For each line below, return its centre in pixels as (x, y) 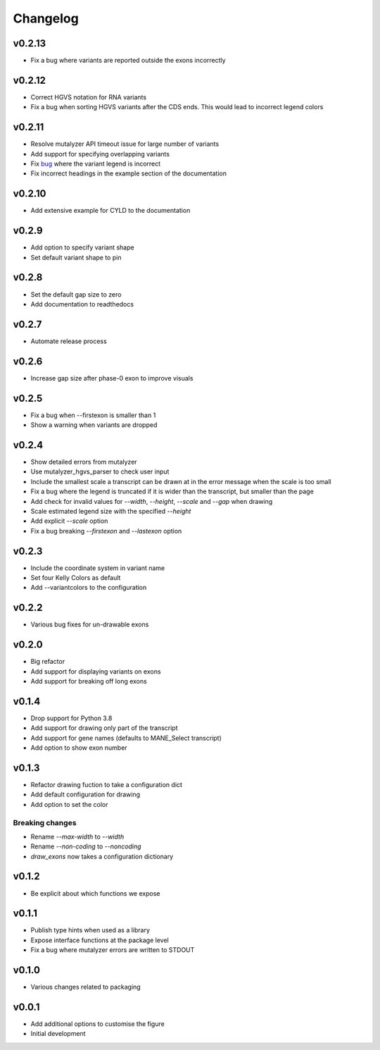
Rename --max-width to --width (77, 836)
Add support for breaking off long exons (89, 681)
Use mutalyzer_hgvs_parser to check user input (100, 471)
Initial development (58, 1034)
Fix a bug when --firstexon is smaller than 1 (93, 415)
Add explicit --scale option (69, 521)
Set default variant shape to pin (76, 257)
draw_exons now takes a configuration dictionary (102, 856)
